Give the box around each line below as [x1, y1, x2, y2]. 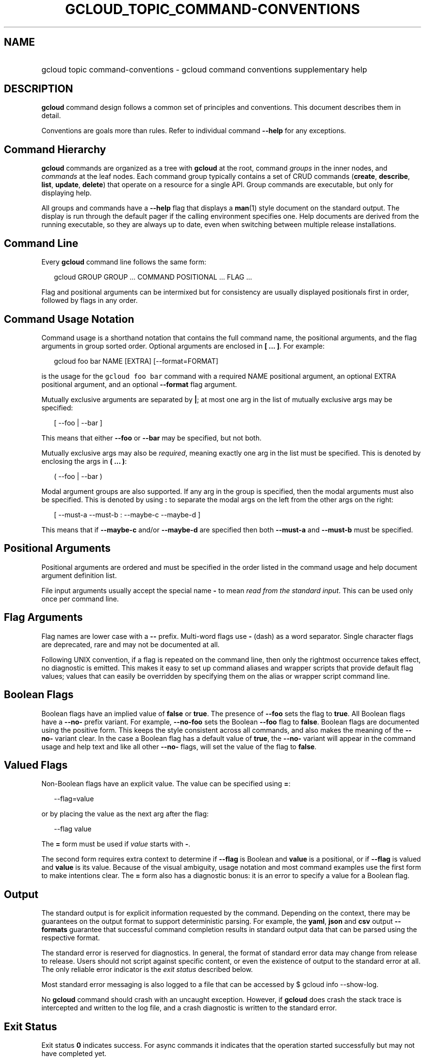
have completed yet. [41, 1049, 107, 1058]
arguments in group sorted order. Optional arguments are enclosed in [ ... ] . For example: [41, 341, 325, 350]
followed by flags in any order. [41, 296, 138, 305]
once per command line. [41, 594, 119, 603]
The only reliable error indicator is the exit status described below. [41, 965, 253, 974]
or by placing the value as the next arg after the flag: [41, 810, 209, 818]
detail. [41, 111, 61, 120]
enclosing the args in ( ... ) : [41, 457, 127, 465]
